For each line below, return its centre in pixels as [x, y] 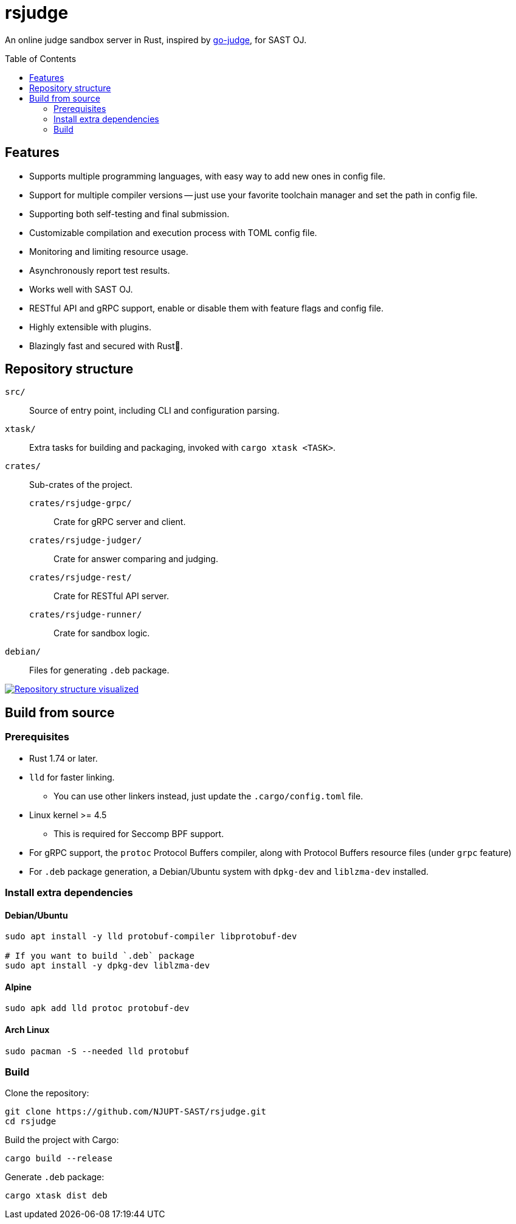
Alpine [18, 987]
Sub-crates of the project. [81, 485]
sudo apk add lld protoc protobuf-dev [97, 1008]
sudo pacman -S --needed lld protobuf [97, 1051]
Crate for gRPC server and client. [120, 522]
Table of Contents [41, 58]
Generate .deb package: [55, 1177]
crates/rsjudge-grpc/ [81, 503]
